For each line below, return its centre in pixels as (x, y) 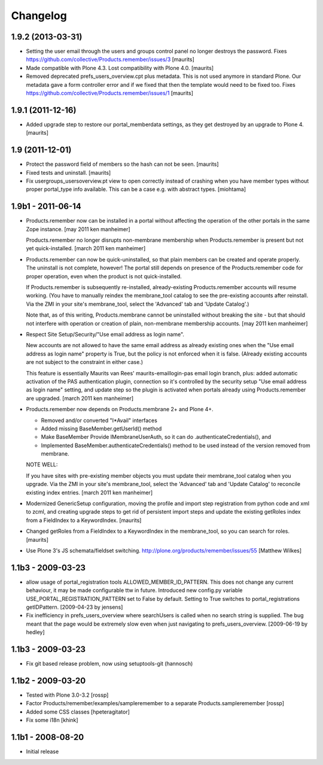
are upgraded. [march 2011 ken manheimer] (80, 398)
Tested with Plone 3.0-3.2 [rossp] (67, 695)
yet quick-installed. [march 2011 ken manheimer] (86, 248)
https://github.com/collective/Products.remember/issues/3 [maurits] (110, 59)
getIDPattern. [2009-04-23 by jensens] (74, 607)
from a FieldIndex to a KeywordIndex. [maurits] (84, 520)
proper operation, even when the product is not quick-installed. (104, 276)
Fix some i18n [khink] (52, 720)
